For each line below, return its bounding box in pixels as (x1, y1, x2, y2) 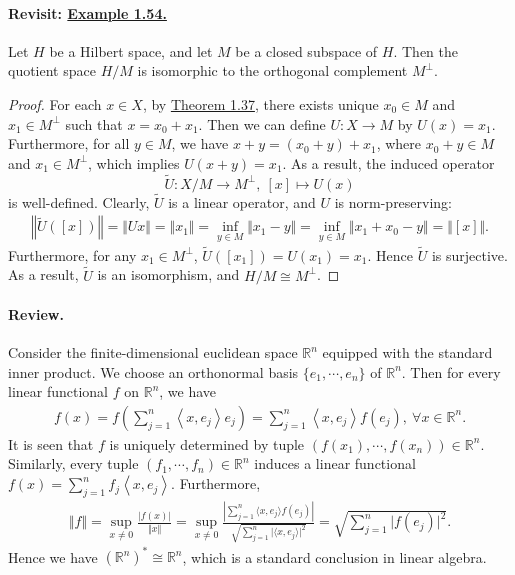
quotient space (8, 60, 96, 81)
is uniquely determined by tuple (109, 433, 305, 454)
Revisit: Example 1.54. (8, 2, 167, 23)
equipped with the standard (322, 342, 493, 363)
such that (65, 113, 123, 134)
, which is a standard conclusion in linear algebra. (182, 546, 487, 567)
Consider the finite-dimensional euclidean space (8, 342, 298, 363)
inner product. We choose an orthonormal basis (8, 361, 299, 382)
